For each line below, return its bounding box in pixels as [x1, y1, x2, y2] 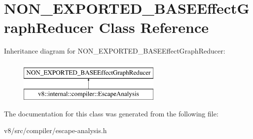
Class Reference [99, 17, 209, 37]
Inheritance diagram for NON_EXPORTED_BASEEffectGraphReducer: [4, 46, 225, 56]
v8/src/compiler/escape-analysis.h [4, 125, 107, 135]
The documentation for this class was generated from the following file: [4, 109, 218, 119]
